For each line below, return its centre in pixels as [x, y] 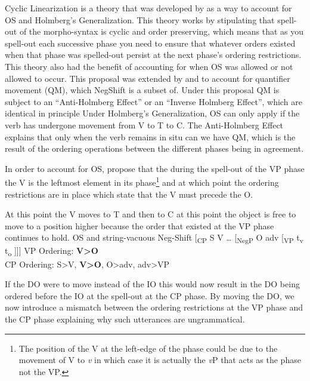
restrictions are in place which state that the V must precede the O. [129, 194]
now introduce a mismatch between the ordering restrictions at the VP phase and [154, 307]
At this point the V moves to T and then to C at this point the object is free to [151, 214]
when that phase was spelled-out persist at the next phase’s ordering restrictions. [153, 55]
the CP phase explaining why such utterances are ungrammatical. [125, 319]
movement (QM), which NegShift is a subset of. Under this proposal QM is [142, 90]
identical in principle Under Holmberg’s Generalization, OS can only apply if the [152, 113]
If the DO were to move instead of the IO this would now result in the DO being [152, 284]
